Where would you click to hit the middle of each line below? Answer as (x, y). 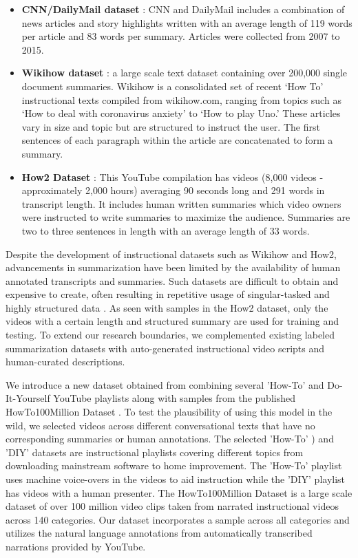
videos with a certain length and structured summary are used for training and (172, 321)
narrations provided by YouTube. (76, 546)
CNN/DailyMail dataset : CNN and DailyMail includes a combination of (183, 9)
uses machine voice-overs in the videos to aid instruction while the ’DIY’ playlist (176, 479)
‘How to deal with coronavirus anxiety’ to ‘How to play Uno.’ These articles (181, 113)
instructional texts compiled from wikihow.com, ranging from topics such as (181, 99)
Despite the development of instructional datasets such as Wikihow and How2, (171, 254)
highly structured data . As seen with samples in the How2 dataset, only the (167, 307)
